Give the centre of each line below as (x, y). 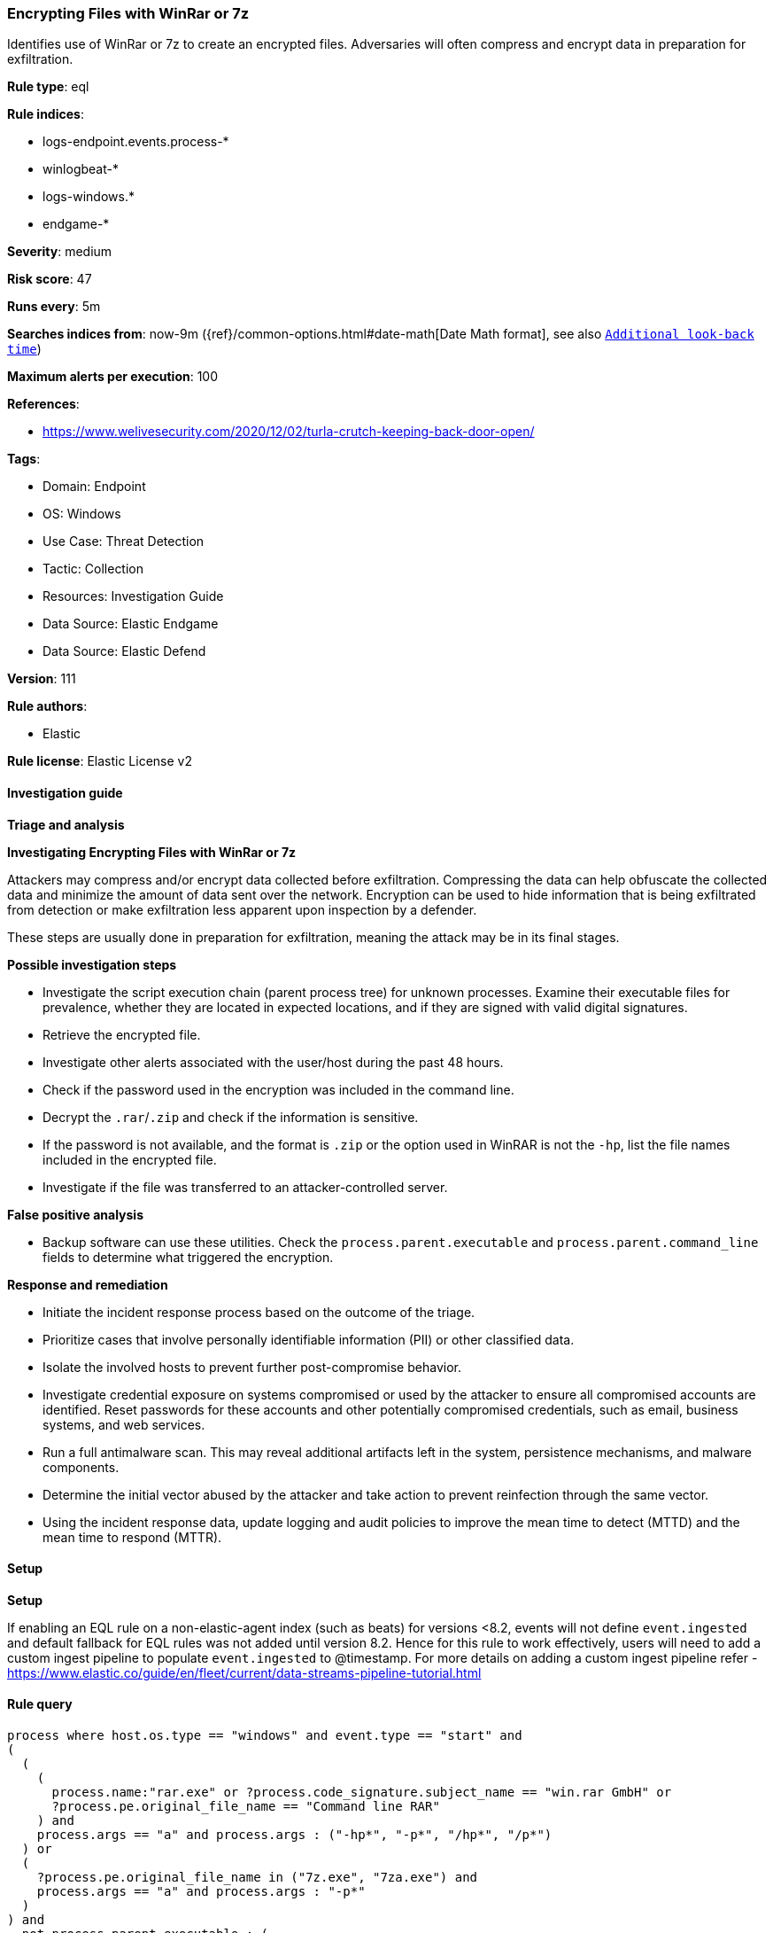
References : (43, 404)
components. (81, 1467)
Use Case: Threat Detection (124, 542)
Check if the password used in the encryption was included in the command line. (278, 1089)
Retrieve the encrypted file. (122, 1034)
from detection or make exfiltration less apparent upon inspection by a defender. (242, 909)
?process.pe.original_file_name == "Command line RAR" (246, 1807)
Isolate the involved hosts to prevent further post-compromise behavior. (252, 1367)
